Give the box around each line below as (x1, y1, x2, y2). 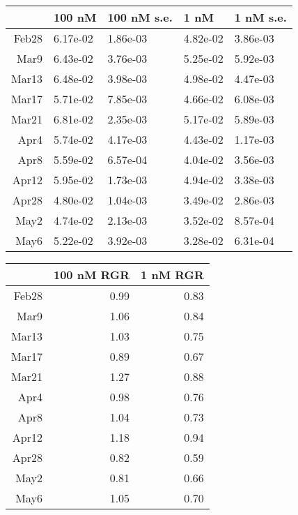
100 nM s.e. (107, 9, 173, 25)
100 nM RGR (53, 267, 130, 283)
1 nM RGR (141, 267, 204, 283)
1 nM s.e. (234, 9, 287, 25)
